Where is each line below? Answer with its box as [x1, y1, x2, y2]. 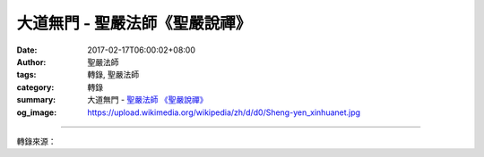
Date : [16, 45, 38, 55]
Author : [16, 56, 47, 67]
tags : [16, 70, 37, 80]
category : [16, 81, 55, 93]
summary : [16, 95, 56, 105]
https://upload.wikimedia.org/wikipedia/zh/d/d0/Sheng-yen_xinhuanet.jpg [87, 107, 361, 118]
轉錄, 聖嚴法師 [87, 70, 139, 80]
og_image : [16, 107, 57, 118]
